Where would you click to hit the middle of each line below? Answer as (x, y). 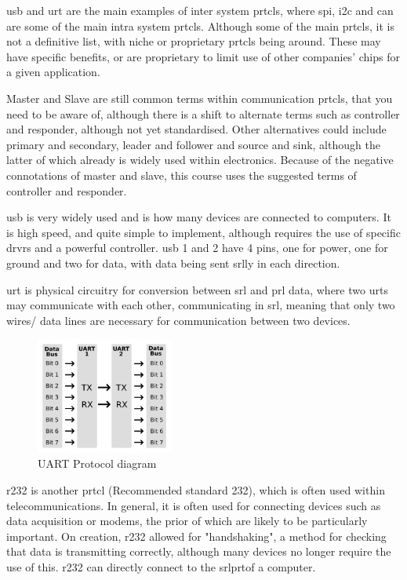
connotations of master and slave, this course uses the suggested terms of (182, 175)
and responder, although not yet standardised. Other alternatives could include (196, 129)
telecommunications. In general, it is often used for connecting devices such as (194, 505)
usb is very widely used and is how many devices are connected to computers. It (199, 217)
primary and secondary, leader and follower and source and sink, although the (193, 144)
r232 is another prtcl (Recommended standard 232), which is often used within (196, 490)
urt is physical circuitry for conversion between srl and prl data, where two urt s (197, 289)
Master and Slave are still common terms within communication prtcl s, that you (200, 98)
